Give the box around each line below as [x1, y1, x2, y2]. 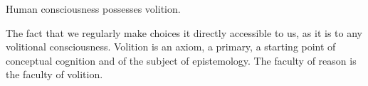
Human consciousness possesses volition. [6, 1, 181, 16]
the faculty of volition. [6, 67, 103, 82]
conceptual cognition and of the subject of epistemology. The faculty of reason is [6, 53, 357, 68]
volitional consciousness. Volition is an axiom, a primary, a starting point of [6, 39, 336, 54]
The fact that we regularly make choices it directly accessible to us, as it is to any [6, 25, 362, 40]
